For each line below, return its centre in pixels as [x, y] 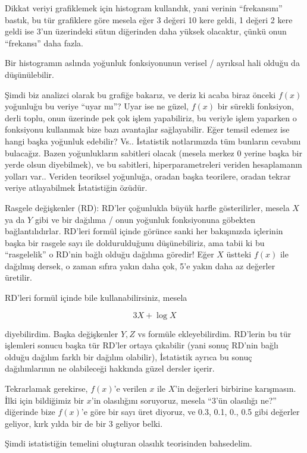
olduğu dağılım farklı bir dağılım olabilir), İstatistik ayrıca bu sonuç [129, 356]
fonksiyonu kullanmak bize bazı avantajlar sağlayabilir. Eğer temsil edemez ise [147, 129]
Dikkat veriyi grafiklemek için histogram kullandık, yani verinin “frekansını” [144, 8]
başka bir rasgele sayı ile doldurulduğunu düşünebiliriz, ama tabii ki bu [135, 242]
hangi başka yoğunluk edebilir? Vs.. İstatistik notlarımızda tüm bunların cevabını [153, 141]
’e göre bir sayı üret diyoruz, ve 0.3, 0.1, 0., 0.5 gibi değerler [190, 412]
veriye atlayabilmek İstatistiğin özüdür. [76, 188]
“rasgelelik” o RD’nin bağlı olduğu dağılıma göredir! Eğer [109, 254]
